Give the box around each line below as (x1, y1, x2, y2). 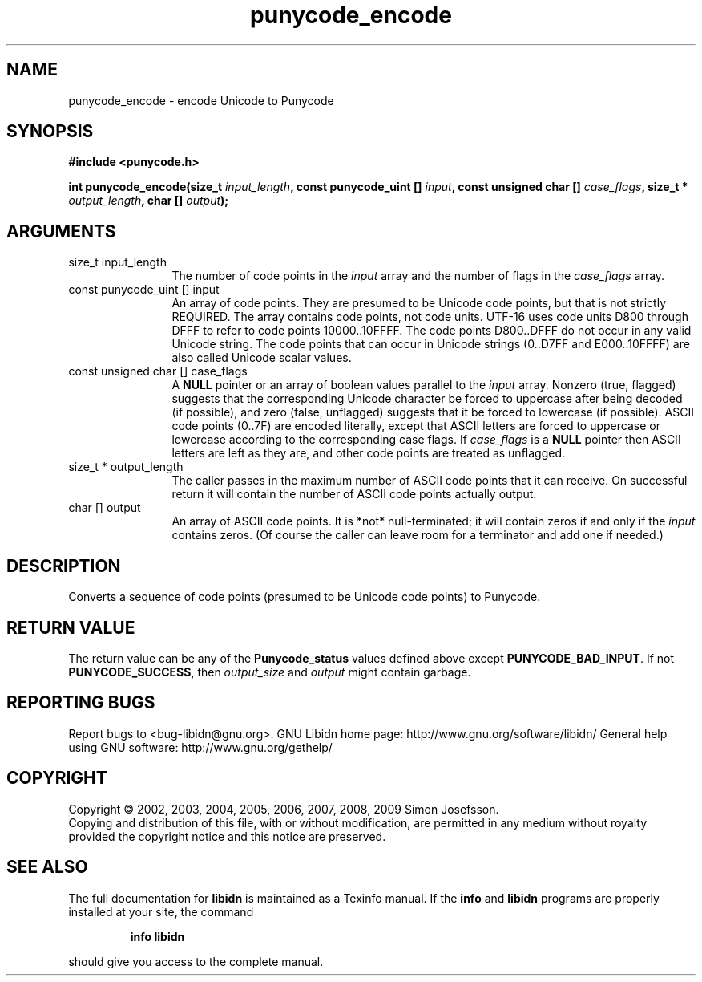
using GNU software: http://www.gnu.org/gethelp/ (68, 740, 333, 754)
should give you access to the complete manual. (68, 954, 324, 968)
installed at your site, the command (68, 904, 254, 919)
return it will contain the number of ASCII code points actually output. (171, 487, 537, 501)
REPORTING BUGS (6, 692, 155, 713)
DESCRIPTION (6, 555, 121, 576)
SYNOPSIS (6, 121, 94, 142)
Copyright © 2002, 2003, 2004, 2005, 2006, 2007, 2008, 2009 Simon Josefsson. (68, 801, 499, 816)
